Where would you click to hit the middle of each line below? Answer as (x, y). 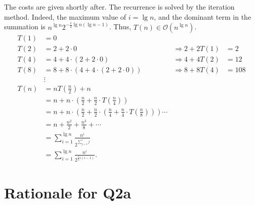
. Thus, (120, 27)
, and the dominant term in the (203, 16)
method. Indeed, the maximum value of (65, 16)
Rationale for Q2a (68, 192)
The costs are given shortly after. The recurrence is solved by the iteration (119, 7)
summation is (25, 27)
